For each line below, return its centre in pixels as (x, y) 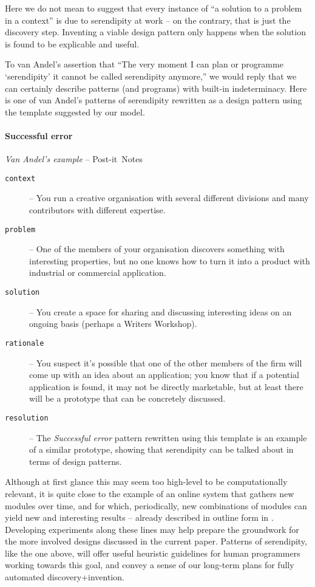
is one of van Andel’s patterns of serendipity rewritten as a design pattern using (154, 100)
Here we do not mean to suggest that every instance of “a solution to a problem (154, 8)
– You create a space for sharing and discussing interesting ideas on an (161, 311)
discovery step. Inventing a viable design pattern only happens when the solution (155, 32)
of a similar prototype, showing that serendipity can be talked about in (161, 449)
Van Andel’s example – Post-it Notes (74, 159)
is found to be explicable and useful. (72, 43)
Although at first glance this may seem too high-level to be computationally (146, 482)
